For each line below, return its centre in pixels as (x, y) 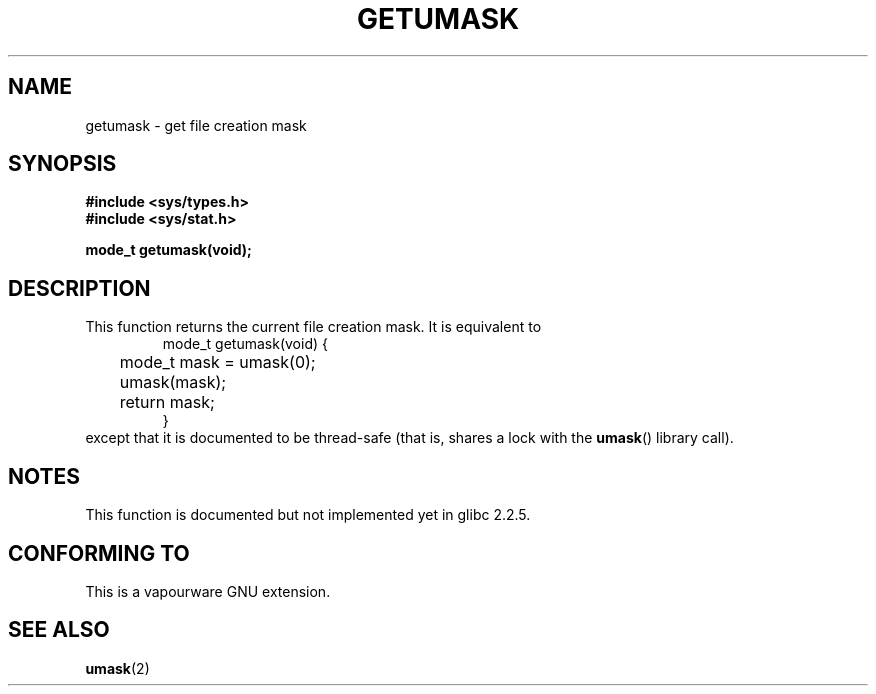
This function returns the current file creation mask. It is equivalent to (313, 327)
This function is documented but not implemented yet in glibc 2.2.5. (308, 515)
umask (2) (117, 668)
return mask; (167, 402)
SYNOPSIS (62, 164)
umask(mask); (173, 382)
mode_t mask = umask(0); (217, 362)
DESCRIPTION (79, 288)
